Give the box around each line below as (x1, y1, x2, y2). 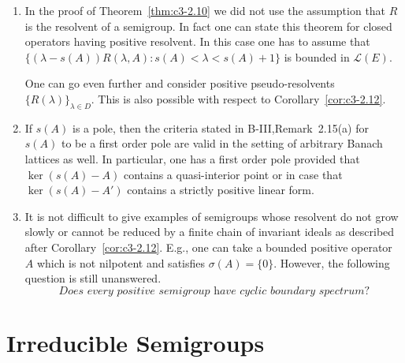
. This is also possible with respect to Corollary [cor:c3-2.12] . (91, 90, 386, 107)
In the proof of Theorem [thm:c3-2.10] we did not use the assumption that (24, 2, 386, 18)
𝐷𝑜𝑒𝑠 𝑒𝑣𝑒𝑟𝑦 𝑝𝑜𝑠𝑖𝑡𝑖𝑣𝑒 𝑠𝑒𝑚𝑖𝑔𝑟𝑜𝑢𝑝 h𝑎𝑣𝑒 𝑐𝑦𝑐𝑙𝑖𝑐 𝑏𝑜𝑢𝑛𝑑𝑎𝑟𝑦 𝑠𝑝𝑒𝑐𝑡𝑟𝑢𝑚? (58, 285, 370, 297)
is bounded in (284, 48, 350, 65)
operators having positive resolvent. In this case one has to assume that (24, 33, 370, 50)
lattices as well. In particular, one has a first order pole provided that (24, 150, 360, 167)
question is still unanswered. (24, 270, 162, 286)
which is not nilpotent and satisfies (36, 254, 205, 271)
